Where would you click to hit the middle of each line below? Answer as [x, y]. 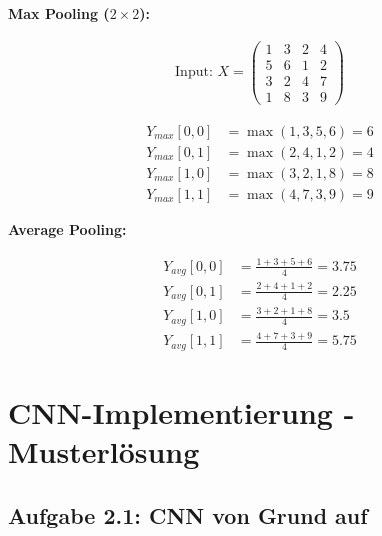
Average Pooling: [67, 228]
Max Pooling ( [59, 13]
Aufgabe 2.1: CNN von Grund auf [188, 514]
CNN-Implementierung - [181, 411]
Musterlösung [104, 451]
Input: [194, 72]
